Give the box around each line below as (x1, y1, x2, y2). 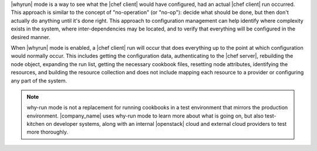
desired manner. (11, 33, 50, 40)
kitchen (26, 121, 45, 128)
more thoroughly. (26, 129, 69, 136)
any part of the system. (11, 77, 68, 84)
